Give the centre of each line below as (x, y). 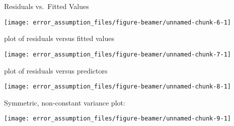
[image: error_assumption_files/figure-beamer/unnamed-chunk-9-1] (118, 119)
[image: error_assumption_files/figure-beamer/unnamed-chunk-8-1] (118, 87)
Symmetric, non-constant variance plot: (65, 102)
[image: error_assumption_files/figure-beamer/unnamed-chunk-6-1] (118, 22)
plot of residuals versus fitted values (59, 38)
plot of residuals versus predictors (56, 70)
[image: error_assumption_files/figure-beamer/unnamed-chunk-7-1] (118, 54)
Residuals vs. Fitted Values (47, 6)
